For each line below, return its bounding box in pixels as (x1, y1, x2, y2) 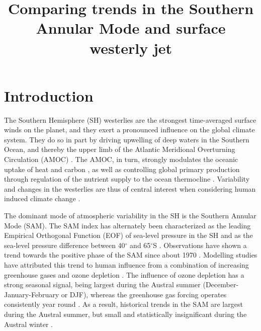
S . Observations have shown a (153, 239, 247, 250)
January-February (4, 289, 59, 299)
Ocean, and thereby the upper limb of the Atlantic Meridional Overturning (4, 144, 235, 154)
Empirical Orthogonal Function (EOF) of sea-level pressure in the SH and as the (4, 230, 253, 240)
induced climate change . (4, 193, 80, 204)
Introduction (4, 85, 94, 106)
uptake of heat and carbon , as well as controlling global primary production (4, 163, 240, 174)
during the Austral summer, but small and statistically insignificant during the (4, 308, 247, 319)
